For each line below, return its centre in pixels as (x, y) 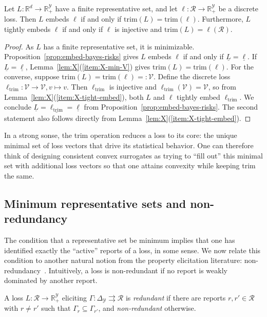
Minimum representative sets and (95, 203)
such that (56, 308)
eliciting (74, 297)
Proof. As (19, 46)
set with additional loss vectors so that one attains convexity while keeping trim (130, 165)
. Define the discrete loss (192, 76)
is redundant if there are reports (176, 297)
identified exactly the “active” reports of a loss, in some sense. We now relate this (132, 250)
